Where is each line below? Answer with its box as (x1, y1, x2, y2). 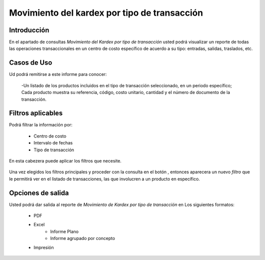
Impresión (33, 244, 54, 250)
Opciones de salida (9, 189, 69, 197)
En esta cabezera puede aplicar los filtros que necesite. (9, 158, 122, 164)
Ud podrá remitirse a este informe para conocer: (9, 71, 107, 77)
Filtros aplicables (9, 109, 63, 118)
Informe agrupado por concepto (50, 236, 115, 241)
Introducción (9, 26, 50, 34)
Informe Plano (50, 228, 79, 235)
